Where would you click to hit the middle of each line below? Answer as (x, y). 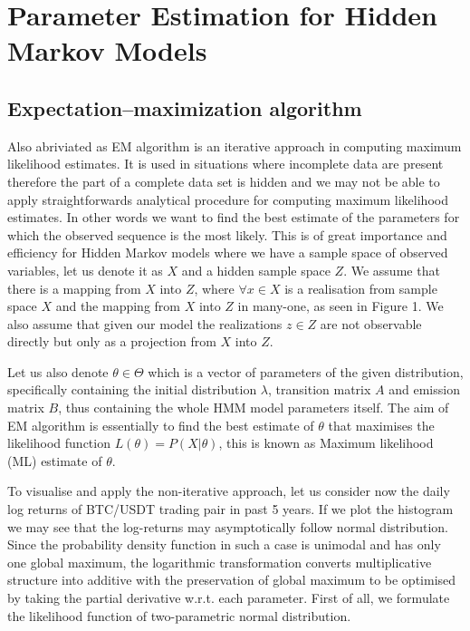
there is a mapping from (74, 288)
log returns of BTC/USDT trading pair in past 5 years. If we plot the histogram (230, 509)
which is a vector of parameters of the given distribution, (306, 371)
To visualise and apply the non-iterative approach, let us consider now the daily (229, 491)
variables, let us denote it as (85, 270)
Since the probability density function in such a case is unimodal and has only (224, 544)
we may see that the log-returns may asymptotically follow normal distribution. (228, 526)
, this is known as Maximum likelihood (326, 443)
